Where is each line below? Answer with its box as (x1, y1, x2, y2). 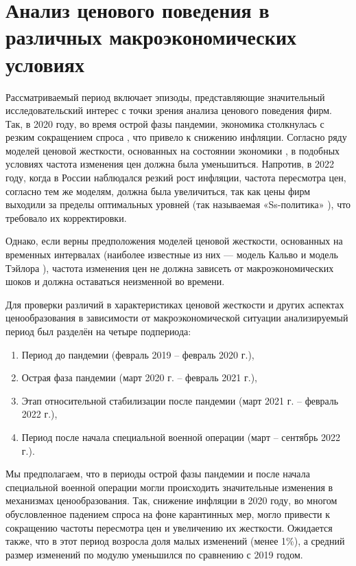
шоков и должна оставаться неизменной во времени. (5, 274, 225, 288)
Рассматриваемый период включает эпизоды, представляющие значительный (5, 89, 325, 104)
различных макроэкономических (5, 23, 297, 51)
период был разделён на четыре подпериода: (5, 324, 191, 338)
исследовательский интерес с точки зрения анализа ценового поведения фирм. (5, 103, 333, 117)
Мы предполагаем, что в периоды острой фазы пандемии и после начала (5, 466, 310, 481)
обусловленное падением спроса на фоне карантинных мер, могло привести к (5, 506, 331, 521)
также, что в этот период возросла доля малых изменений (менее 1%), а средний (5, 534, 345, 548)
